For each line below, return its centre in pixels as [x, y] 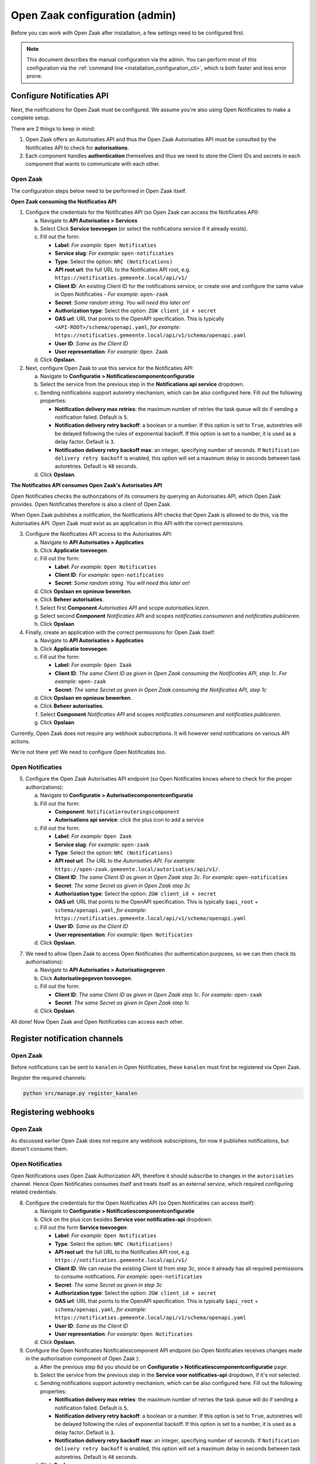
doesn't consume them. [39, 1149]
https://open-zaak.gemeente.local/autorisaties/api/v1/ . [137, 869]
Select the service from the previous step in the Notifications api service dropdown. [142, 384]
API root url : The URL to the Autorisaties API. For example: [125, 861]
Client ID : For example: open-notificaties [109, 575]
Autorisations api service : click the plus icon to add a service [129, 820]
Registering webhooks [53, 1112]
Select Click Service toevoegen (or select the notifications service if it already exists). [144, 229]
